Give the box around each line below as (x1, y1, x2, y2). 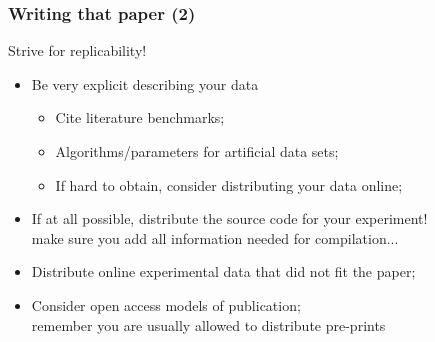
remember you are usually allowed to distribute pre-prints (31, 314, 386, 335)
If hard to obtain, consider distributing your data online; (55, 174, 403, 195)
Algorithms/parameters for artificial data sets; (55, 141, 339, 161)
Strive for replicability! (8, 40, 147, 61)
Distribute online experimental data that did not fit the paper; (31, 261, 416, 282)
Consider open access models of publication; (31, 294, 301, 315)
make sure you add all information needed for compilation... (31, 227, 399, 248)
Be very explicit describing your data (31, 73, 259, 94)
